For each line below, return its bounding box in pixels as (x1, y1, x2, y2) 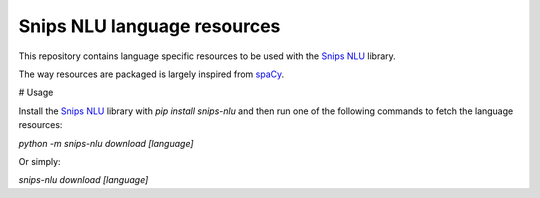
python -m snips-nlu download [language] (18, 137, 194, 149)
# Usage (18, 86, 54, 99)
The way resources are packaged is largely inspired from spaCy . (18, 68, 285, 80)
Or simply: (18, 155, 61, 167)
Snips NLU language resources (18, 15, 281, 37)
